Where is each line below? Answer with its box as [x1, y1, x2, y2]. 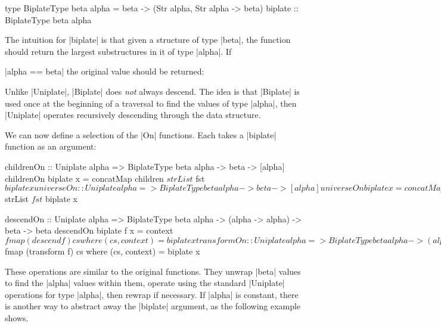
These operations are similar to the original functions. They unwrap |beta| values [5, 265, 301, 277]
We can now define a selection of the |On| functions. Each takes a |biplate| [5, 128, 277, 141]
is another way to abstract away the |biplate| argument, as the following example [5, 300, 301, 312]
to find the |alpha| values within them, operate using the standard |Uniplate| [5, 277, 285, 289]
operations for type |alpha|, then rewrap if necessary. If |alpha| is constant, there [5, 288, 299, 300]
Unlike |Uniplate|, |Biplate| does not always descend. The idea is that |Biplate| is [5, 85, 300, 97]
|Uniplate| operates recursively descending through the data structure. [5, 108, 261, 121]
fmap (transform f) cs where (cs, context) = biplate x [5, 244, 200, 257]
